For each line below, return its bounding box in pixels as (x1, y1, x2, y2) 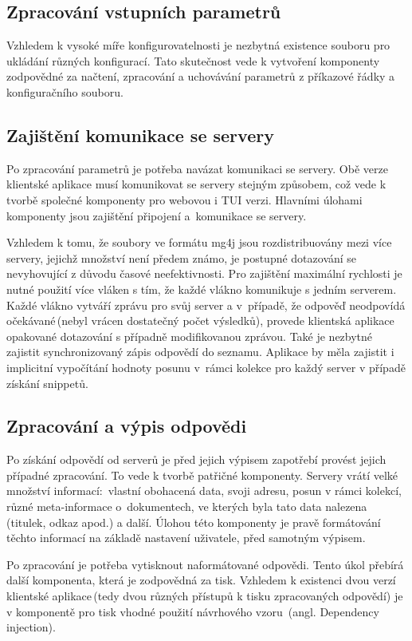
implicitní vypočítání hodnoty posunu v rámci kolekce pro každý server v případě (6, 358, 406, 375)
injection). (6, 619, 56, 635)
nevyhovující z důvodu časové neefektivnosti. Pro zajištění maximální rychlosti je (6, 265, 402, 282)
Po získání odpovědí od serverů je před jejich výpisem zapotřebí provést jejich (6, 451, 386, 468)
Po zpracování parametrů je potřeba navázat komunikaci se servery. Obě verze (6, 160, 388, 176)
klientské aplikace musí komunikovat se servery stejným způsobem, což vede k (6, 176, 386, 192)
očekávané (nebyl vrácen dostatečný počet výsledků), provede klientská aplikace (6, 312, 394, 329)
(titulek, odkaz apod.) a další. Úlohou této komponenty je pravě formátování (6, 513, 381, 530)
